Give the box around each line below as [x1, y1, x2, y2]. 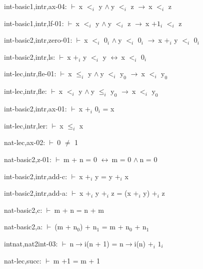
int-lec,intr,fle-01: [4, 68, 56, 79]
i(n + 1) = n [84, 238, 123, 248]
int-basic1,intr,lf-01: [4, 18, 64, 28]
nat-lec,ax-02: [4, 137, 45, 148]
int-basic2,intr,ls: [4, 51, 55, 62]
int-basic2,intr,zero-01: [4, 35, 72, 45]
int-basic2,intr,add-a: [4, 188, 67, 198]
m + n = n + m [54, 204, 104, 215]
